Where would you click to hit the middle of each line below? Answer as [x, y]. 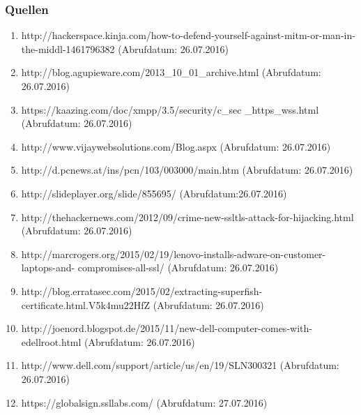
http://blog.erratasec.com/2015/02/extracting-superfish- [142, 290]
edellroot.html [51, 341]
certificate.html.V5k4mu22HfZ [86, 304]
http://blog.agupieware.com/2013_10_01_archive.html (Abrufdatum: [171, 72]
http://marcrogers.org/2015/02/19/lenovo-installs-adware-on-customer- [174, 254]
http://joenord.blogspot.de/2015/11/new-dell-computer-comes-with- [167, 328]
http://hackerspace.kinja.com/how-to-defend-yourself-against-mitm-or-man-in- [188, 35]
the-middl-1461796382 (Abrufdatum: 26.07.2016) [125, 48]
